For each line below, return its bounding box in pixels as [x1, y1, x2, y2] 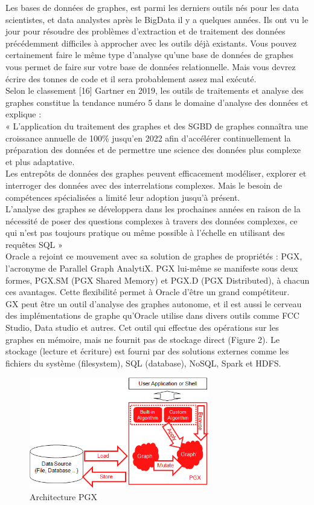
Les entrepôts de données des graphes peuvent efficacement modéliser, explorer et [5, 167, 307, 180]
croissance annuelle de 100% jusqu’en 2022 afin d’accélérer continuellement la [5, 131, 291, 144]
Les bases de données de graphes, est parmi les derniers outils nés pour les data [5, 1, 300, 13]
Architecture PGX [30, 490, 97, 503]
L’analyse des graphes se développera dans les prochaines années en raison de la [5, 203, 301, 215]
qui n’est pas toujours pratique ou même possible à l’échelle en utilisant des [5, 226, 285, 239]
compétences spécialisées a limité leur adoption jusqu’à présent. [5, 191, 240, 203]
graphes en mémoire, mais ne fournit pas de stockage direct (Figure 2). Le [5, 333, 280, 345]
